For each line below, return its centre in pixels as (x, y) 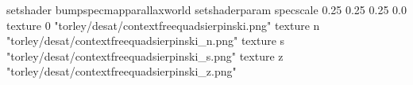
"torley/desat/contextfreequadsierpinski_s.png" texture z (145, 55)
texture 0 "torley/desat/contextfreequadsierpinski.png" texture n (163, 25)
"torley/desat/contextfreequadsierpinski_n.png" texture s (146, 41)
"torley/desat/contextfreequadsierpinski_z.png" (122, 71)
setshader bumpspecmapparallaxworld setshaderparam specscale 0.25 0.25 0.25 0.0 (206, 9)
